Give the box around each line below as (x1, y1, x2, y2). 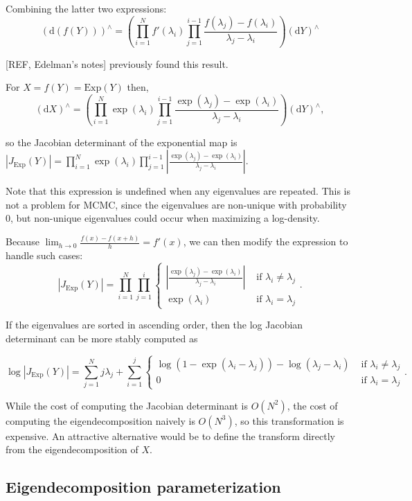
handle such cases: (6, 248, 83, 263)
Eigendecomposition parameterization (6, 476, 281, 498)
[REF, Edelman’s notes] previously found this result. (6, 56, 229, 71)
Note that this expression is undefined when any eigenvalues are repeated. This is (6, 184, 351, 198)
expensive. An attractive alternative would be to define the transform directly (6, 428, 335, 443)
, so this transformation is (234, 413, 344, 428)
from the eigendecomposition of (6, 442, 138, 457)
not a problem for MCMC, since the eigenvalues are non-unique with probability (6, 197, 347, 211)
